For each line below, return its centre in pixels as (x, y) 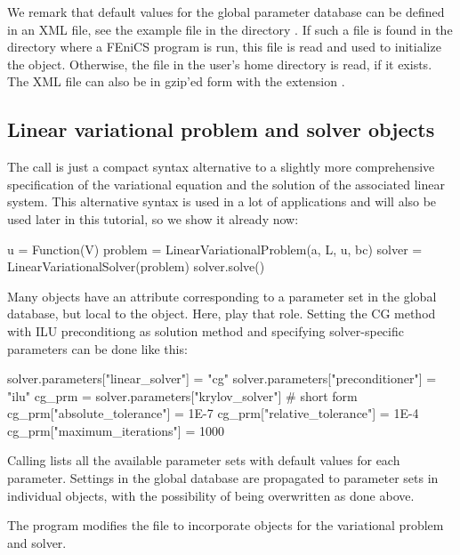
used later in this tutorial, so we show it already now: (153, 218)
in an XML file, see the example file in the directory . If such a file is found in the (230, 29)
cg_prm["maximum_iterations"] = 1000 (116, 430)
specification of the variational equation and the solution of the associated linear (226, 184)
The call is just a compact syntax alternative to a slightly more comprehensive (221, 167)
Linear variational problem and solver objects (221, 129)
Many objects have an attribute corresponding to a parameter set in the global (222, 296)
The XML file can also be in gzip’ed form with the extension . (176, 81)
